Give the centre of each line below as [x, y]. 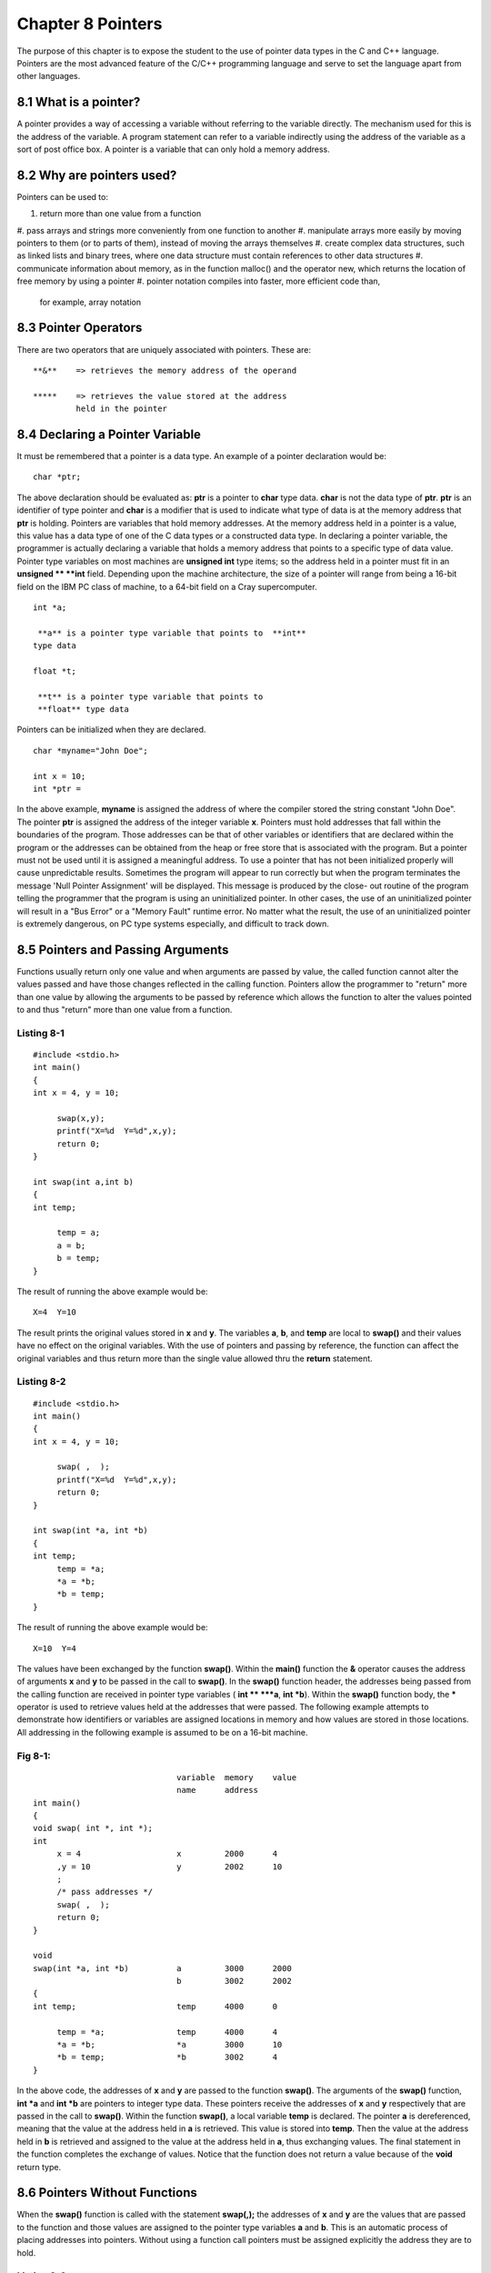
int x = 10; [60, 776]
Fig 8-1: [34, 1756]
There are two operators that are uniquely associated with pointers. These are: [164, 349]
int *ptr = [57, 789]
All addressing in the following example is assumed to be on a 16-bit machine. [162, 1732]
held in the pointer [122, 409]
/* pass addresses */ [105, 1892]
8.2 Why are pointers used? [97, 175]
